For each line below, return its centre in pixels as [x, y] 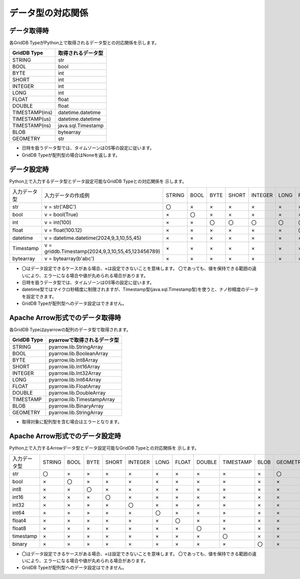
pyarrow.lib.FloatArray [75, 386]
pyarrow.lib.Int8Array [73, 360]
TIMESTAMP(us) [31, 119]
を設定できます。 [39, 296]
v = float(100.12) [63, 230]
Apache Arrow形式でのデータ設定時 [65, 436]
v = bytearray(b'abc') [69, 259]
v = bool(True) [61, 215]
